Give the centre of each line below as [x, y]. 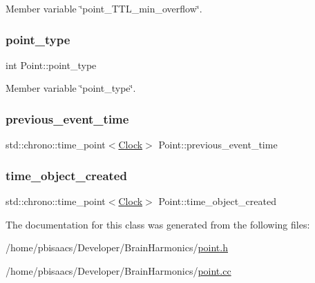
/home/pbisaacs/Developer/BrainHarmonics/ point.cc [118, 270]
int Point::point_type [51, 65]
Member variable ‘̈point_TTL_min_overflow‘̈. [104, 8]
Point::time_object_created [217, 201]
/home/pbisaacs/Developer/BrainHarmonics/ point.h [117, 247]
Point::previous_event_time [218, 145]
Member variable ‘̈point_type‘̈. [71, 88]
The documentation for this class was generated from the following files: [158, 224]
